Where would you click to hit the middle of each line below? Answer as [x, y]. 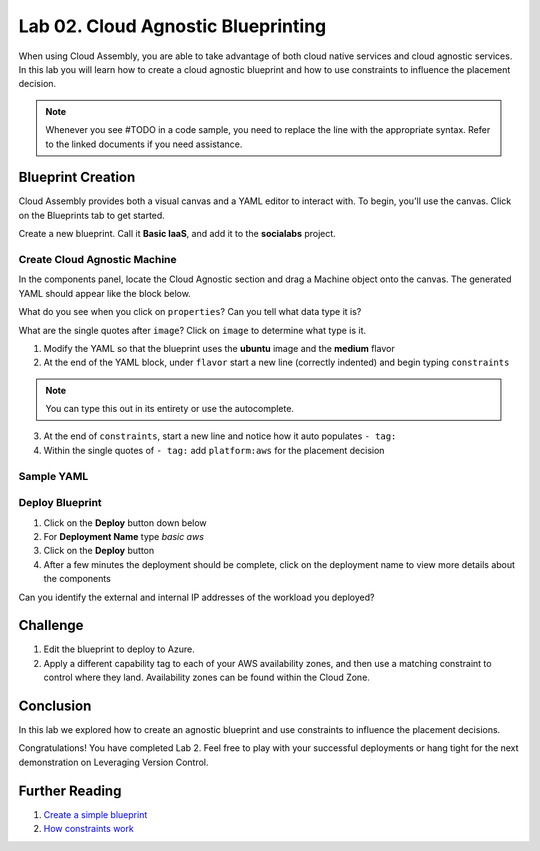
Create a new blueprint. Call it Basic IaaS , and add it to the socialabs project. [177, 234]
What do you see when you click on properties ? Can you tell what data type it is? [190, 312]
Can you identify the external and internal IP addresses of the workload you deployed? [196, 597]
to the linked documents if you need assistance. [144, 144]
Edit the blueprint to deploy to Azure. [119, 649]
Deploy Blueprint [60, 503]
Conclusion [55, 706]
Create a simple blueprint [95, 814]
